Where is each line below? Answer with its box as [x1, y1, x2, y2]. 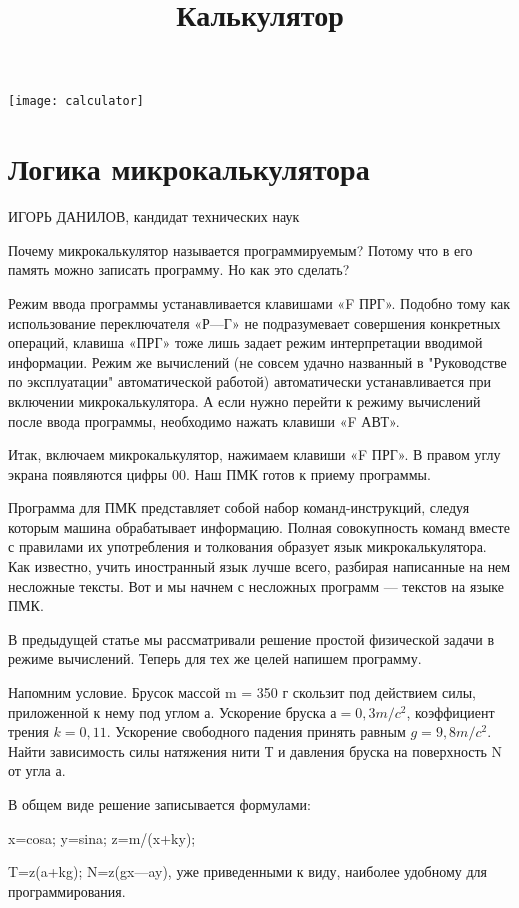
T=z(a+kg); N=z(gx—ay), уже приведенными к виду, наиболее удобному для [8, 861, 487, 882]
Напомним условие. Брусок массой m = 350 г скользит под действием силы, [8, 682, 476, 703]
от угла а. [8, 760, 66, 781]
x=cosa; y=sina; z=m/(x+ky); [8, 827, 196, 848]
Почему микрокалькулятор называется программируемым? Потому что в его [8, 239, 473, 260]
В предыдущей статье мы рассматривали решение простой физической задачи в [8, 628, 495, 649]
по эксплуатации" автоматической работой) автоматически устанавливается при [8, 371, 491, 392]
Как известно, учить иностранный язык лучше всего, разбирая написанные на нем [8, 556, 511, 577]
